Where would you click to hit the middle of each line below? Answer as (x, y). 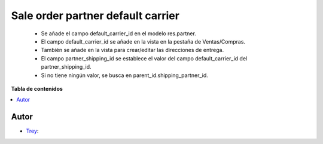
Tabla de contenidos (37, 88)
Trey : (32, 131)
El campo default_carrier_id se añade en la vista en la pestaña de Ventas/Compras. (143, 41)
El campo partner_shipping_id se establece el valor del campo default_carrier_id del (144, 58)
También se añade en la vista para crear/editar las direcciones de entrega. (132, 50)
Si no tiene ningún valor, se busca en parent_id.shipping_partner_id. (125, 75)
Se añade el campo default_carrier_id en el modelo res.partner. (119, 33)
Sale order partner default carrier (95, 16)
